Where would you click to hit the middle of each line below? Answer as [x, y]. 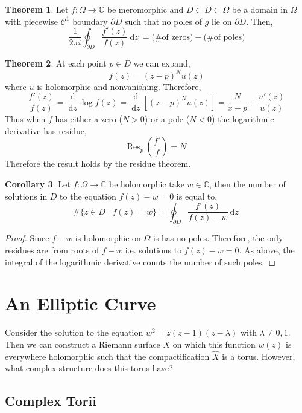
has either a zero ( [89, 119]
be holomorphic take [146, 184]
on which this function [214, 344]
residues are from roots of [52, 250]
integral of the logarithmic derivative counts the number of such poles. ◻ [140, 262]
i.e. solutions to [153, 250]
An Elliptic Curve [80, 303]
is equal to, [197, 196]
